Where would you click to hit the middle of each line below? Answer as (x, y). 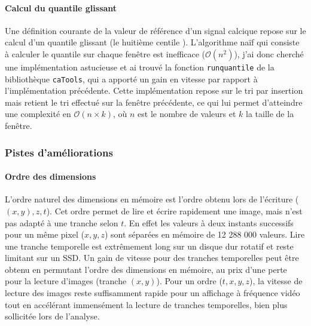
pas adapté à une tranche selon (62, 222)
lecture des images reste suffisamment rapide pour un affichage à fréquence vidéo (153, 293)
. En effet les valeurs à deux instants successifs (209, 222)
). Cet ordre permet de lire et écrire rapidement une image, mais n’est (174, 210)
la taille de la (270, 114)
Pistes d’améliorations (59, 152)
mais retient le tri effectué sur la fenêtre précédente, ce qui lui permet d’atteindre (154, 102)
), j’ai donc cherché (269, 53)
